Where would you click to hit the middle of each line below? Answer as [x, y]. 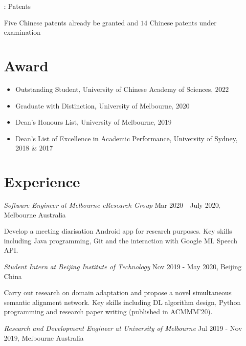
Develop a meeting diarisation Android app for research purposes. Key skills [118, 231]
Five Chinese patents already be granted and [71, 22]
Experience [42, 182]
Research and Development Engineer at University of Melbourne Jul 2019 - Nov [123, 328]
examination [22, 32]
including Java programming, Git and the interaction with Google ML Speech [121, 240]
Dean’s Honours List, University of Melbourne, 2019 [93, 122]
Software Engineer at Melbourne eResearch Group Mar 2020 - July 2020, [112, 205]
